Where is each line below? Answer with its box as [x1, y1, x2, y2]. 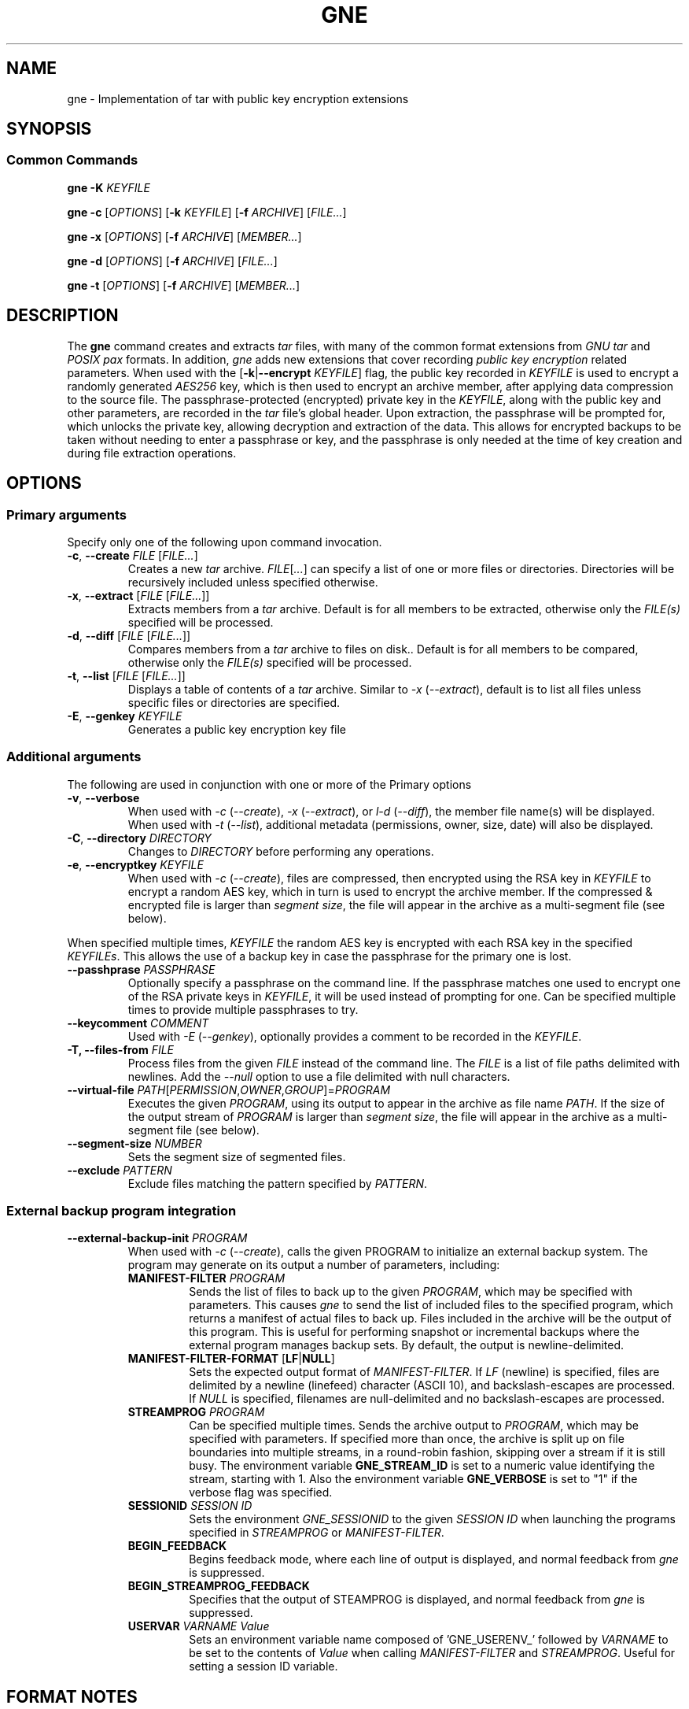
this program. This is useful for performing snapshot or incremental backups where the [189, 1325, 639, 1339]
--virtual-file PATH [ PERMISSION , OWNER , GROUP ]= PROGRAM [67, 1082, 391, 1097]
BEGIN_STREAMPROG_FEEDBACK [127, 1579, 310, 1593]
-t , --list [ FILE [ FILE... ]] [67, 668, 186, 682]
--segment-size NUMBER [67, 1136, 202, 1150]
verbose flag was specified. [189, 1485, 333, 1500]
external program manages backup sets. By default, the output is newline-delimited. [189, 1338, 625, 1352]
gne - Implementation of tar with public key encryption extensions [67, 91, 409, 105]
